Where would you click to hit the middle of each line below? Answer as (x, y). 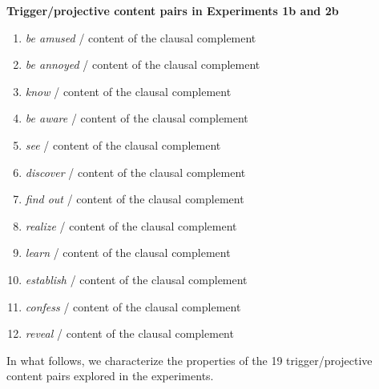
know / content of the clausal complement (128, 91)
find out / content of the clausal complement (135, 199)
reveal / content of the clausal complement (129, 333)
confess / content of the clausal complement (133, 306)
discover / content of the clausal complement (135, 172)
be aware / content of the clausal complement (137, 118)
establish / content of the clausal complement (136, 279)
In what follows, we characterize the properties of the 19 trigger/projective (189, 360)
